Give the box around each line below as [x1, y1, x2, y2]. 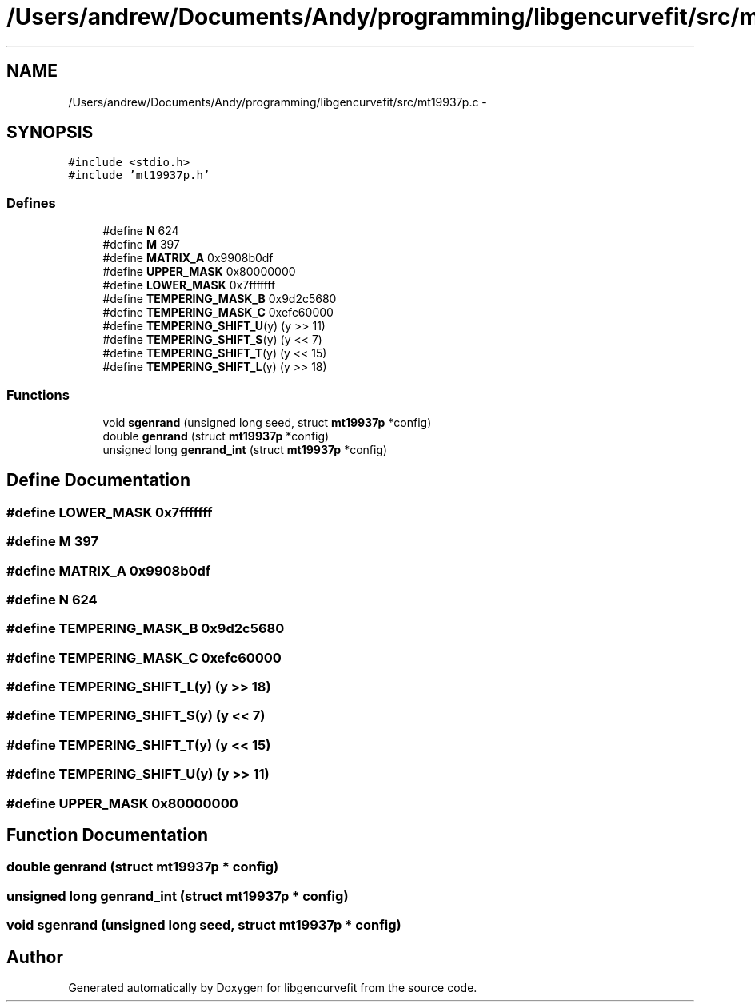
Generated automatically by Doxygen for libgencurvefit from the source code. [68, 980, 477, 994]
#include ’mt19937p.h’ [68, 169, 210, 182]
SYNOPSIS [6, 122, 94, 143]
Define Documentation [6, 470, 190, 491]
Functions [6, 386, 70, 403]
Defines [6, 194, 56, 211]
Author [6, 946, 63, 967]
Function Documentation [6, 824, 208, 845]
